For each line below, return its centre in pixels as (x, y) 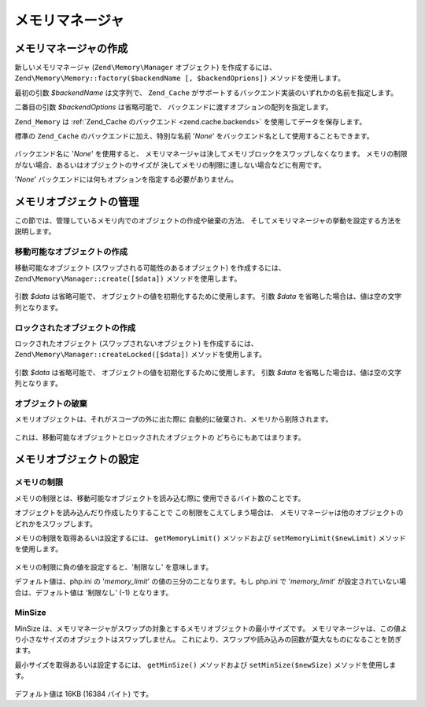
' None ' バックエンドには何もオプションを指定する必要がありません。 (126, 179)
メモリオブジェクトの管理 (77, 202)
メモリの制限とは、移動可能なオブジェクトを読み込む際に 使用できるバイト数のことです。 (160, 498)
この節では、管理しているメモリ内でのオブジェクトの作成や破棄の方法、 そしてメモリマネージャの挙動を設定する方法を (208, 221)
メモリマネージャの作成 (71, 48)
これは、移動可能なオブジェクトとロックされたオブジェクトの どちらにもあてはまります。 (160, 437)
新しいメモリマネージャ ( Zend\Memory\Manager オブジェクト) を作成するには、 (146, 68)
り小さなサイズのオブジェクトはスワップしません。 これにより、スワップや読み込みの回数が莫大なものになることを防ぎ (208, 639)
